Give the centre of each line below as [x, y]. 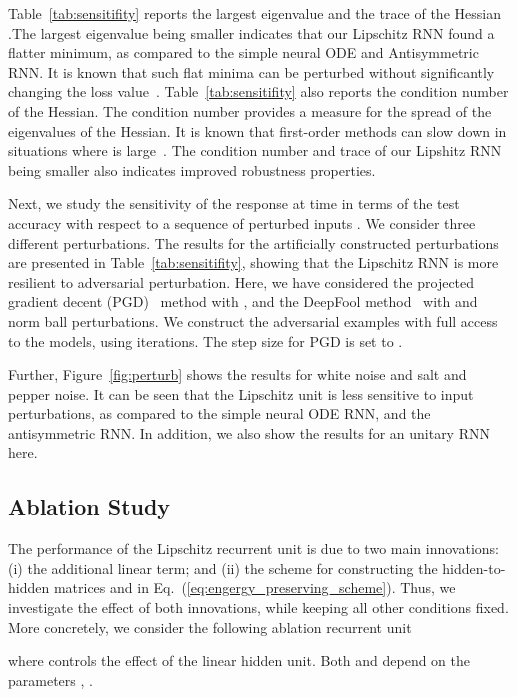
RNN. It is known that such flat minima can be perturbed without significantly [251, 71]
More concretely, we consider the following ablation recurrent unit [210, 626]
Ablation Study [89, 506]
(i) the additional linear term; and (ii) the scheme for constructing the [223, 567]
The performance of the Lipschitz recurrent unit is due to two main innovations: [254, 548]
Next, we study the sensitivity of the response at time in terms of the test [234, 203]
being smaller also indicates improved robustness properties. [192, 169]
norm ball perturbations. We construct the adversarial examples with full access [253, 320]
